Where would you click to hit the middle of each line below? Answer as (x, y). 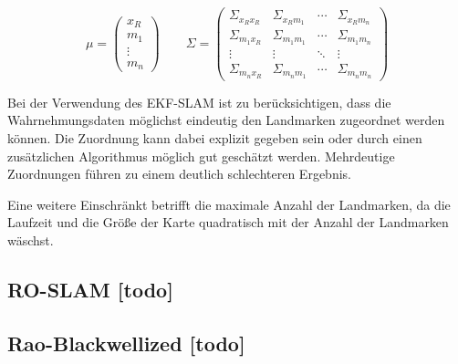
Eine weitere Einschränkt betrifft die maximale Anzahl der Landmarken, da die (229, 204)
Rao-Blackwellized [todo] (126, 343)
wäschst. (31, 239)
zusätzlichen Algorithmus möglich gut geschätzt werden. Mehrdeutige (201, 156)
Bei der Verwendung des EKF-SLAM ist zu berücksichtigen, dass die (199, 102)
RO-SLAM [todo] (90, 289)
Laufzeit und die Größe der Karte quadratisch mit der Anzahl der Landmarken (228, 222)
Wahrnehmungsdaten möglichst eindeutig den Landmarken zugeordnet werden (226, 120)
